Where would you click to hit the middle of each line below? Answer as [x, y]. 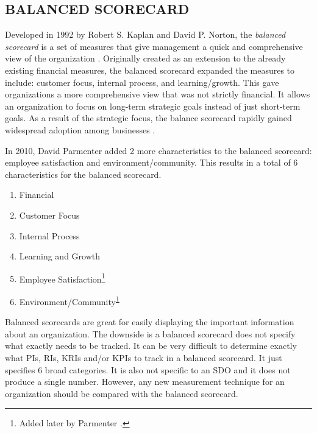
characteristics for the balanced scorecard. [83, 174]
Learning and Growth [60, 256]
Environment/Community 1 [69, 300]
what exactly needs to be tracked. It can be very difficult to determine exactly [151, 346]
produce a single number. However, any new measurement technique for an [145, 382]
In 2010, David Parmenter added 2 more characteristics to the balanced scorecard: [158, 150]
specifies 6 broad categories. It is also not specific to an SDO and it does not [148, 369]
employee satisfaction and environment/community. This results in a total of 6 [151, 162]
